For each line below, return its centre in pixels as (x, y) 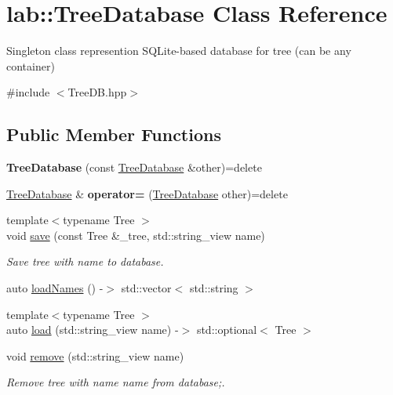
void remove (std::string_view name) (95, 355)
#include (28, 92)
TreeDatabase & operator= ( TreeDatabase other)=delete (147, 193)
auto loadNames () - (55, 288)
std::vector (146, 288)
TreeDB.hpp (97, 92)
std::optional (227, 330)
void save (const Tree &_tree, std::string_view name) (136, 235)
